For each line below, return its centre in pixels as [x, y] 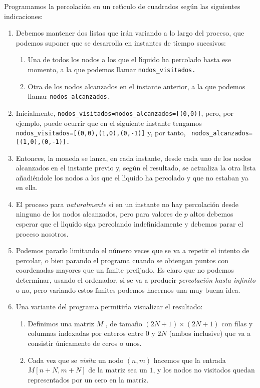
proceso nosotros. [42, 233]
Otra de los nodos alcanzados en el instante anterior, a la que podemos [137, 86]
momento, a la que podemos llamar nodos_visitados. [112, 69]
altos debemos [212, 214]
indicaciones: [24, 16]
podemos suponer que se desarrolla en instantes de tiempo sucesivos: [121, 42]
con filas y [237, 323]
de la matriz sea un [118, 370]
